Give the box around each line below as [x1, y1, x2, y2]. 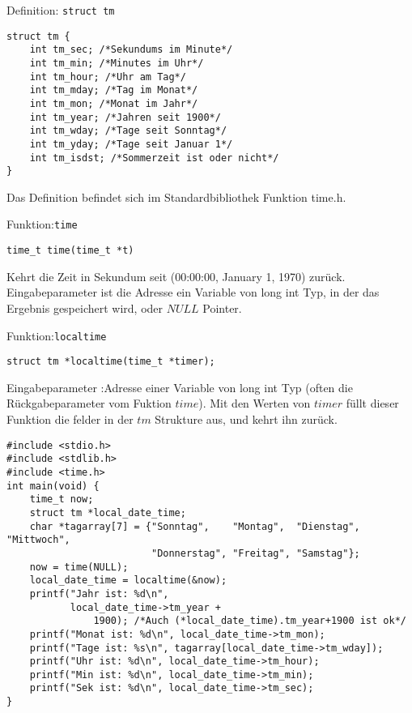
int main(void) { [6, 480, 100, 492]
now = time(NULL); [29, 561, 129, 573]
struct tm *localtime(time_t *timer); [6, 356, 215, 368]
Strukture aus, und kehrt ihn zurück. [155, 411, 338, 428]
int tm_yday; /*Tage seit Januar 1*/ [29, 138, 233, 150]
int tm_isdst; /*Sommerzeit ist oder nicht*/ [29, 152, 279, 164]
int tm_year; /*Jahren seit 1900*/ [29, 111, 221, 123]
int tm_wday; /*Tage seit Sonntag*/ [29, 125, 227, 137]
